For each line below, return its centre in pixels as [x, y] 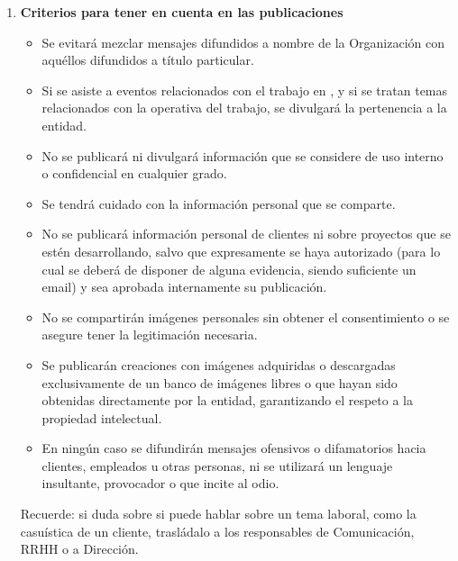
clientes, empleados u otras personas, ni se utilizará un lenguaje [217, 465]
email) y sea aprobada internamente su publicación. [184, 287]
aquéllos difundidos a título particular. [148, 60]
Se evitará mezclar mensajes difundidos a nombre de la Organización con [243, 42]
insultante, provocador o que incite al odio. [160, 483]
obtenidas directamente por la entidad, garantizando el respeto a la [227, 400]
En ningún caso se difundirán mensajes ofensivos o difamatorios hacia [234, 448]
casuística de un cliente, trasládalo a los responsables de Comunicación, [217, 531]
